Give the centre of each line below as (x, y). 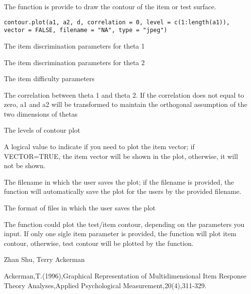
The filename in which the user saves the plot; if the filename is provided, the (119, 182)
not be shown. (25, 165)
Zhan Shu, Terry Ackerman (44, 259)
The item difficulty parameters (49, 78)
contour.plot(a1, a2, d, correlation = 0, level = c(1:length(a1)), (117, 22)
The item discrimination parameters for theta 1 (75, 45)
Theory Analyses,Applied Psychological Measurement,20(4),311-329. (105, 285)
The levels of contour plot (42, 130)
